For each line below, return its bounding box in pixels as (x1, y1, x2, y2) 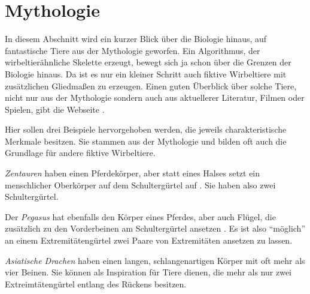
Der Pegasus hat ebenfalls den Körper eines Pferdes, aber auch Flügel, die (5, 210, 276, 223)
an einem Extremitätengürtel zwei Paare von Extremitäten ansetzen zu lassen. (5, 234, 293, 247)
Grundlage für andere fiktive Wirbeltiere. (5, 146, 156, 159)
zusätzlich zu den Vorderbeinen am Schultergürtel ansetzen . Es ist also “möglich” (5, 222, 305, 235)
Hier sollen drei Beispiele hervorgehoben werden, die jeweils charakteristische (5, 123, 287, 136)
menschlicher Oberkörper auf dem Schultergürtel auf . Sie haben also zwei (5, 178, 276, 191)
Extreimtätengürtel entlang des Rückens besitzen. (5, 277, 187, 290)
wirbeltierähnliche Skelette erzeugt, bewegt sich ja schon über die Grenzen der (5, 56, 291, 68)
